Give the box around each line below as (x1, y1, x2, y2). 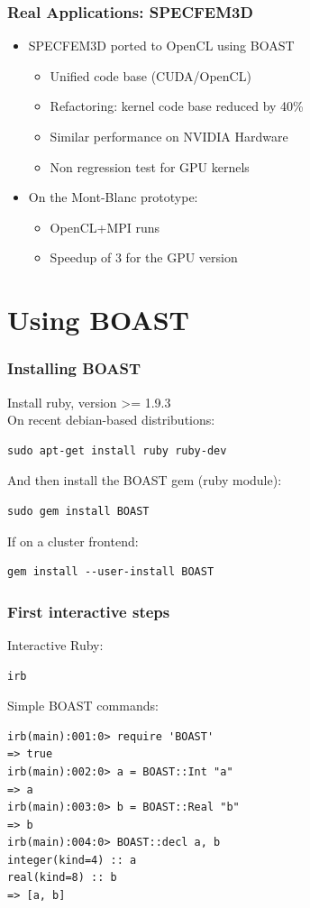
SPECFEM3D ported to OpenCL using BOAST (28, 36, 295, 55)
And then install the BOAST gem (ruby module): (7, 471, 282, 490)
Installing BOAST (7, 357, 141, 380)
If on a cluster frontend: (7, 531, 139, 550)
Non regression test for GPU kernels (50, 157, 250, 176)
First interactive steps (7, 600, 170, 622)
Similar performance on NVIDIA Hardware (50, 127, 288, 145)
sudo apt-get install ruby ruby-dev (7, 444, 227, 457)
